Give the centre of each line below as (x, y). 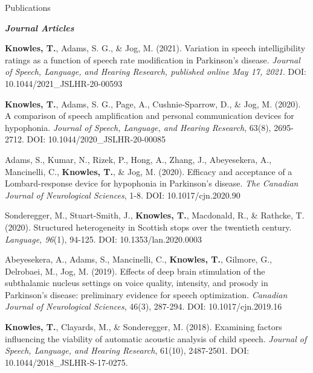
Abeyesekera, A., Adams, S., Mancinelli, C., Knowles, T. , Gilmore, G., (138, 259)
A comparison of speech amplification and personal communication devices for (150, 116)
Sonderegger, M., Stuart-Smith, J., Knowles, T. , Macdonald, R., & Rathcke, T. (155, 215)
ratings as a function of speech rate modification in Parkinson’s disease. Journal (153, 59)
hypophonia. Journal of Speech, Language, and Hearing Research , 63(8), (138, 127)
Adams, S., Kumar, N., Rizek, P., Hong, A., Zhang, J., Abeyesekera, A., (138, 159)
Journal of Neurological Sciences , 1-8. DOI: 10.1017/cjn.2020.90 (123, 195)
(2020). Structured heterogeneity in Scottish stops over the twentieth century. (148, 227)
